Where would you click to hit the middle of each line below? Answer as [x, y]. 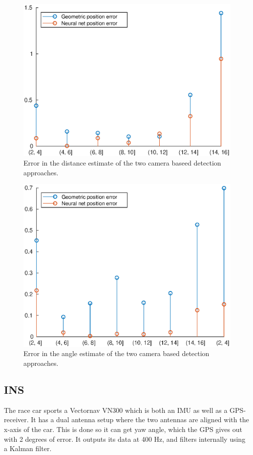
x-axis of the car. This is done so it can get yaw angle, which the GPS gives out [123, 429]
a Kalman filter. [28, 448]
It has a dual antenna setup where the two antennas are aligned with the [140, 419]
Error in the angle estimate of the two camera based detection [116, 353]
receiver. [16, 419]
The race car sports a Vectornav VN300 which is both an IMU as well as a [116, 410]
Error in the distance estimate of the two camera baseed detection [122, 163]
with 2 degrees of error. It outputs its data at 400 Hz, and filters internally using [125, 439]
